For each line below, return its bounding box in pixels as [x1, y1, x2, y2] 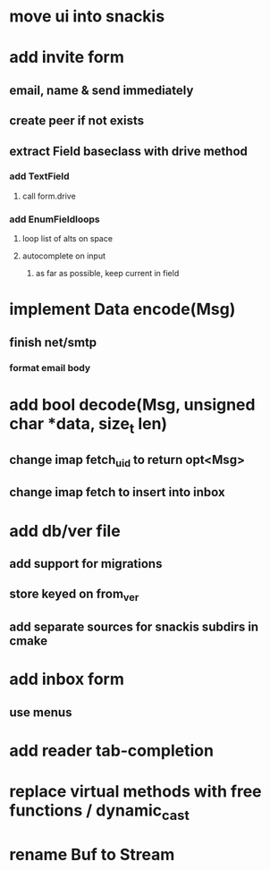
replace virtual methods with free [9, 781, 262, 801]
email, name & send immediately [9, 82, 194, 97]
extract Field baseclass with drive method [9, 143, 249, 158]
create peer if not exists [9, 114, 145, 129]
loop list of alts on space [21, 233, 114, 244]
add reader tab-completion [9, 740, 215, 761]
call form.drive [21, 190, 76, 201]
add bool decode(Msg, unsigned [9, 394, 256, 415]
